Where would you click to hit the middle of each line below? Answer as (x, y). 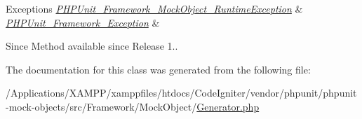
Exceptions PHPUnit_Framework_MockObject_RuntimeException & (154, 8)
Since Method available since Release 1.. (92, 46)
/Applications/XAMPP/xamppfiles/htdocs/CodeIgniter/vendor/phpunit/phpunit (181, 93)
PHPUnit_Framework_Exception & (83, 22)
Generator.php (228, 106)
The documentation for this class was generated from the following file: (158, 69)
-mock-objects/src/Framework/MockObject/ (101, 106)
